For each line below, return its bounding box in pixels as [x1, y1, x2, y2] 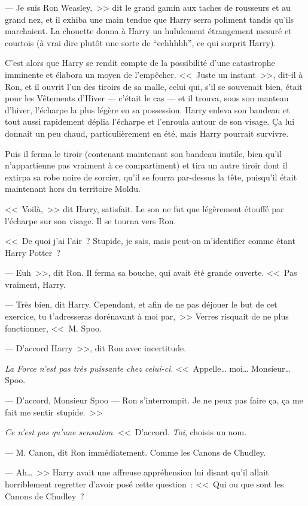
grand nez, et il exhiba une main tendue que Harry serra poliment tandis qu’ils [5, 13, 294, 25]
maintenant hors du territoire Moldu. [5, 182, 141, 195]
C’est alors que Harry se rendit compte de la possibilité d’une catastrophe [5, 56, 275, 69]
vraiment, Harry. [5, 278, 66, 290]
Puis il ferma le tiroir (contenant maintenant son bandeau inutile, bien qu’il [5, 147, 282, 159]
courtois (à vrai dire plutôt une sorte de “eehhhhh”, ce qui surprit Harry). [5, 36, 276, 49]
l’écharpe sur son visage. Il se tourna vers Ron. [5, 214, 176, 227]
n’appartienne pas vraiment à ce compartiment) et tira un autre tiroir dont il [5, 159, 288, 171]
